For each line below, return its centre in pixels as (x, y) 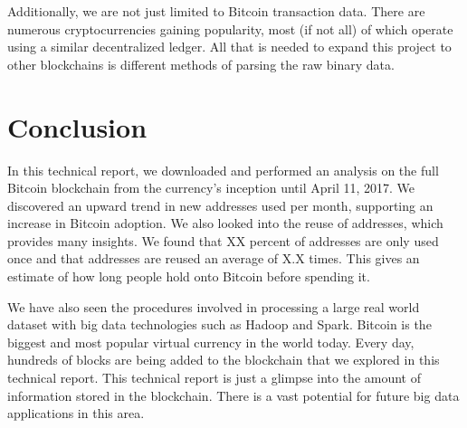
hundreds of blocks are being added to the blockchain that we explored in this (224, 360)
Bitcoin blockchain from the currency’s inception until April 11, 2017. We (211, 188)
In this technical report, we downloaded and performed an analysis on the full (223, 170)
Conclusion (77, 126)
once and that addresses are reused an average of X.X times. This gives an (214, 258)
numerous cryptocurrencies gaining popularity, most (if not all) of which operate (230, 29)
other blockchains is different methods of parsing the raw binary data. (201, 64)
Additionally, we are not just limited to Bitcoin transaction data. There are (216, 11)
